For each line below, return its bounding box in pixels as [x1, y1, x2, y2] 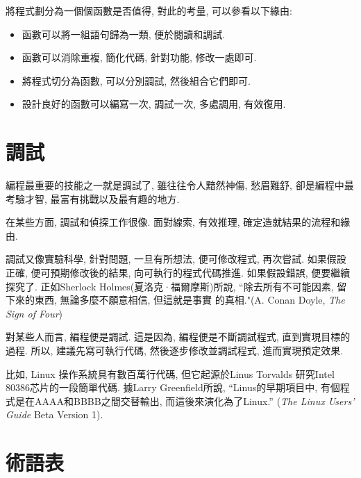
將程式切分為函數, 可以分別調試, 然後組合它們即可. [22, 73, 251, 88]
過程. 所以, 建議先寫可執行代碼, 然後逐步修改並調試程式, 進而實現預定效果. [6, 343, 344, 358]
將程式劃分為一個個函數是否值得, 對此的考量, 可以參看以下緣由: [6, 3, 292, 17]
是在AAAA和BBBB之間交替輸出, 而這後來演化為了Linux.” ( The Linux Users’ [15, 393, 355, 408]
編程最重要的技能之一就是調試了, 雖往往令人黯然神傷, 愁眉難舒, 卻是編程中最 [6, 178, 354, 192]
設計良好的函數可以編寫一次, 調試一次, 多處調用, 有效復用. [22, 97, 286, 111]
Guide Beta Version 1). [6, 407, 103, 422]
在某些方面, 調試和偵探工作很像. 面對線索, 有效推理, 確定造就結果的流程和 [6, 215, 341, 229]
